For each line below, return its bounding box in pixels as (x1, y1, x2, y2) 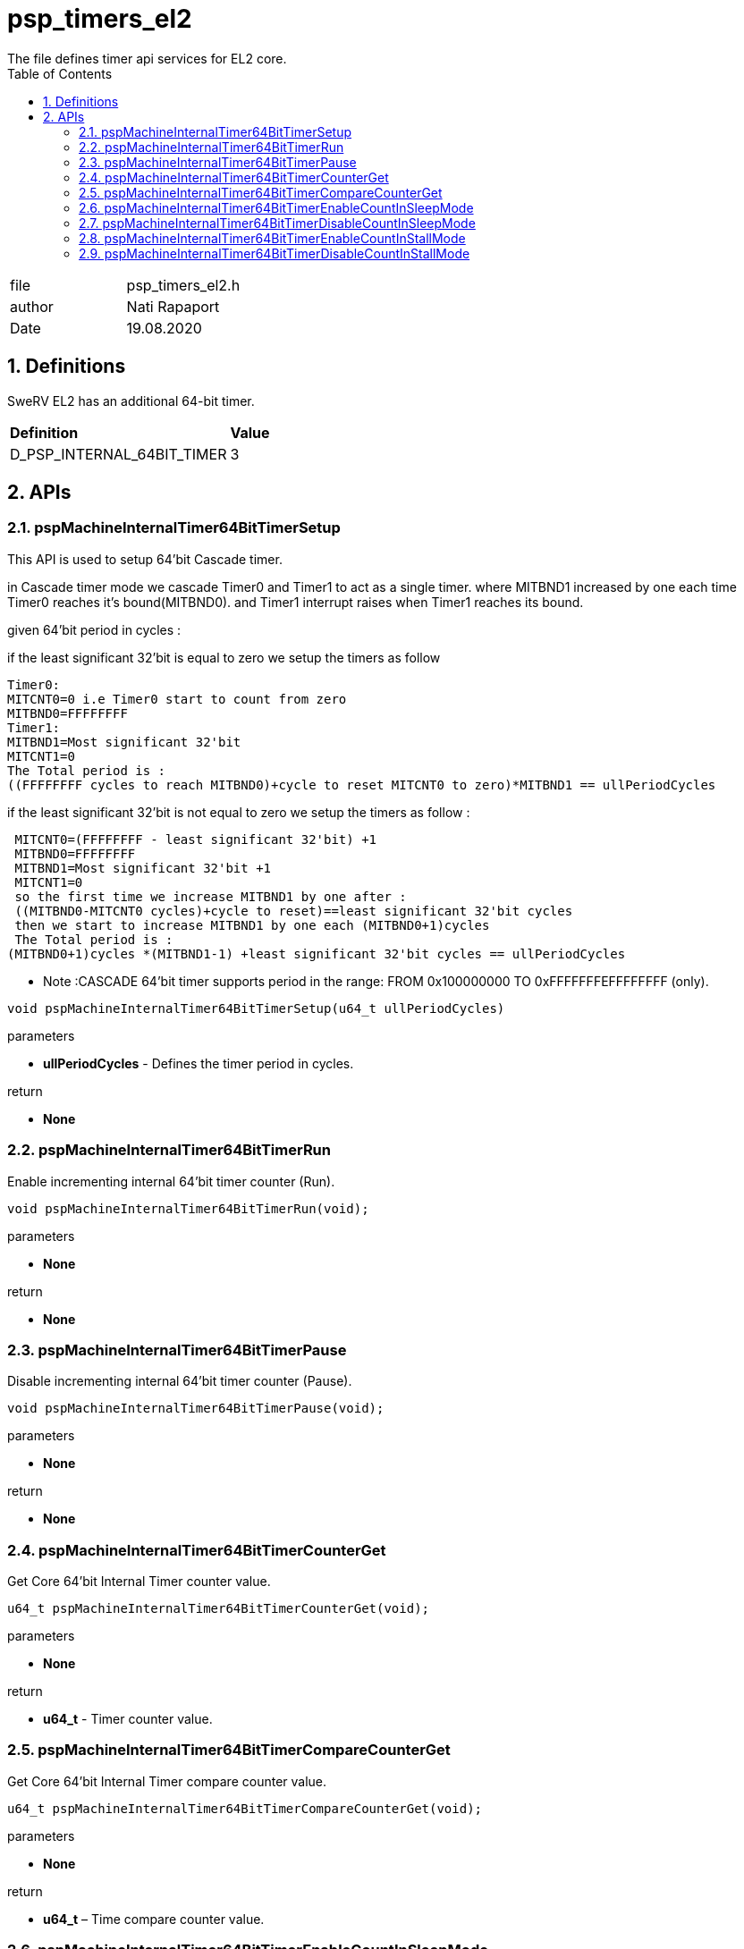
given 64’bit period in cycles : (7, 621, 182, 637)
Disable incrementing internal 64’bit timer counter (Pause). (7, 1373, 352, 1389)
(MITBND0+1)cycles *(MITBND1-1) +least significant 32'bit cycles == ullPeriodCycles (7, 946, 626, 961)
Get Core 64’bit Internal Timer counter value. (7, 1574, 271, 1590)
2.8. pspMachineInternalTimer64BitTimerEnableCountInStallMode (79, 230, 466, 246)
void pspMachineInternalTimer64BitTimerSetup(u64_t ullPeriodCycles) (7, 1000, 505, 1016)
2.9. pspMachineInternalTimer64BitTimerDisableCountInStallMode (79, 245, 470, 261)
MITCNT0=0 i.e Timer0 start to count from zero (7, 691, 347, 706)
